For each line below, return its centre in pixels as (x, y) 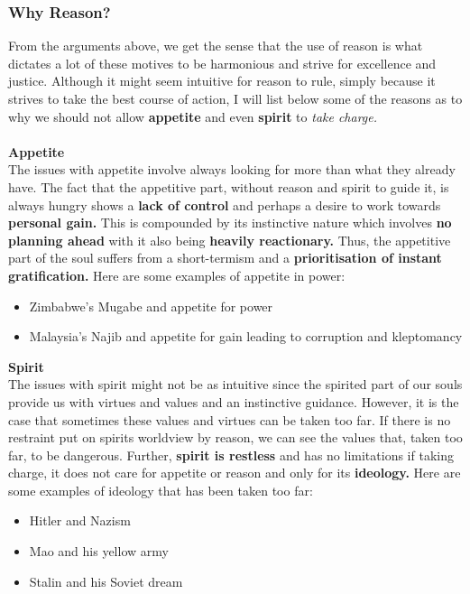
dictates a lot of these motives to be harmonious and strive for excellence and (222, 63)
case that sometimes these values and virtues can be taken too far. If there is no (230, 419)
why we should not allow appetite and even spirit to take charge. (193, 116)
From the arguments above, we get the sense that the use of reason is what (216, 46)
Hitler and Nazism (80, 520)
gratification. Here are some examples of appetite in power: (177, 275)
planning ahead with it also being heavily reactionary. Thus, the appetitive (230, 240)
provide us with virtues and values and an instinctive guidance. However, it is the (234, 401)
